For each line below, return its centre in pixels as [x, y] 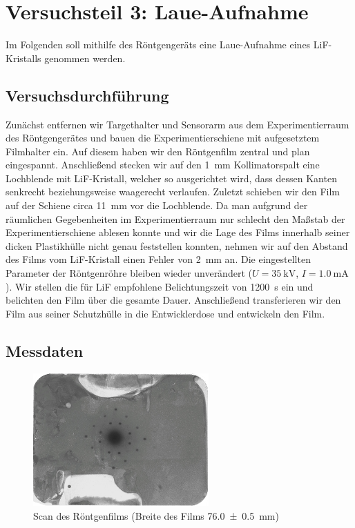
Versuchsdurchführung [87, 95]
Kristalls [23, 58]
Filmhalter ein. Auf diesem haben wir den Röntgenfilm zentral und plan [158, 151]
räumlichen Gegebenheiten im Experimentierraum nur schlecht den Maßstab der [175, 218]
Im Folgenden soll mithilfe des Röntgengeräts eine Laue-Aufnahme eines [158, 45]
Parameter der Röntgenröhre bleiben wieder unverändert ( [129, 273]
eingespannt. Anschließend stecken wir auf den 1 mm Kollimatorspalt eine [163, 165]
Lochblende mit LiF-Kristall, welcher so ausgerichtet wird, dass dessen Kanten [171, 178]
